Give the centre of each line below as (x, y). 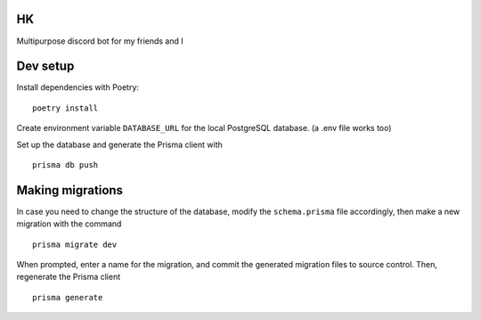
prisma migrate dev (75, 244)
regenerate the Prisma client (68, 277)
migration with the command (69, 224)
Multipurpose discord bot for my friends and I (100, 41)
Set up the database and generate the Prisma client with (119, 144)
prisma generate (68, 297)
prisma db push (65, 164)
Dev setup (45, 66)
